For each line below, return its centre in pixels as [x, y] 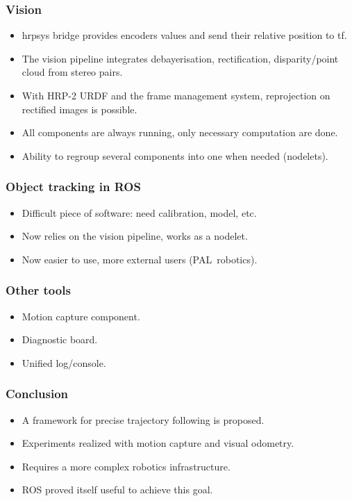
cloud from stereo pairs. [72, 72]
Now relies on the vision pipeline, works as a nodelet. [135, 236]
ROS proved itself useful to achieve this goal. [117, 490]
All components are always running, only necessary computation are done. [180, 132]
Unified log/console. [64, 362]
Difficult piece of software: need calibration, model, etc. [139, 212]
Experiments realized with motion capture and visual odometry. [158, 443]
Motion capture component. [81, 316]
